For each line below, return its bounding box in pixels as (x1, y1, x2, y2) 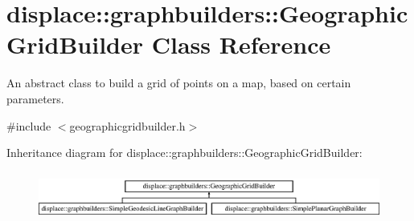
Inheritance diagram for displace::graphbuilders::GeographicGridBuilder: (6, 144, 363, 161)
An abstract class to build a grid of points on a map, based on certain (6, 74, 351, 91)
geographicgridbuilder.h (69, 117, 186, 134)
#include (6, 117, 51, 134)
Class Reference (151, 28, 331, 61)
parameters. (6, 90, 64, 106)
